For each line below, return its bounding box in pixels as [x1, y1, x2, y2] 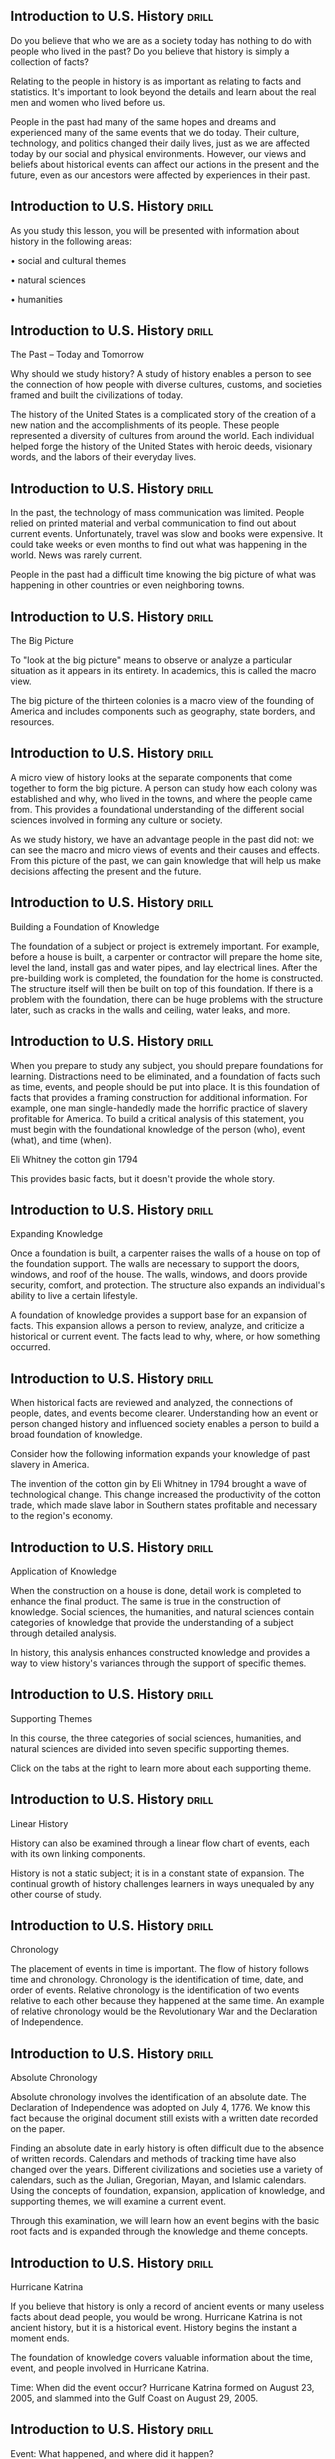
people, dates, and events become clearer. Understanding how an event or [10, 1407, 319, 1419]
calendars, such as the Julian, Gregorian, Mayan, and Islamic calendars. [10, 2174, 307, 2186]
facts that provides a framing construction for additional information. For [10, 1091, 308, 1103]
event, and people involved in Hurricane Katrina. [10, 2362, 210, 2374]
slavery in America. [10, 1459, 90, 1471]
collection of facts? [10, 55, 90, 68]
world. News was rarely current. [10, 549, 143, 561]
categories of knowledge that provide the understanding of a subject [10, 1616, 294, 1628]
